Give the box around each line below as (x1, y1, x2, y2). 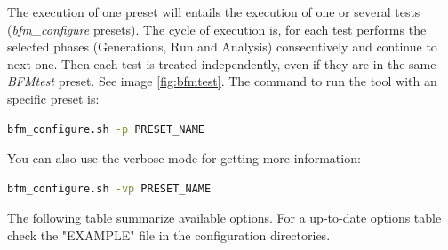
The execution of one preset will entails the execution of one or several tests (7, 3, 420, 20)
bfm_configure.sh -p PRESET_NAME (7, 122, 204, 136)
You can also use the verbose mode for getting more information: (7, 149, 361, 168)
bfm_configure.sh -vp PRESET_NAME (7, 182, 212, 195)
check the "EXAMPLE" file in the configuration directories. (7, 225, 331, 244)
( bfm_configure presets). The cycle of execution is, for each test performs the (7, 20, 427, 38)
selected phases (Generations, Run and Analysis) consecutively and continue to (7, 37, 437, 56)
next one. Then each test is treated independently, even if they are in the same (7, 54, 436, 73)
